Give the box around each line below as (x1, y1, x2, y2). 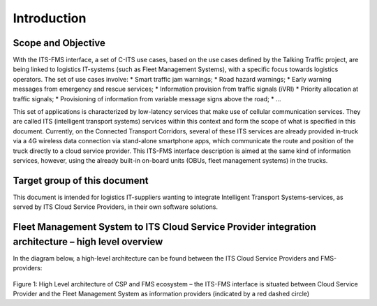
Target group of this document (13, 175, 149, 187)
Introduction (13, 10, 87, 26)
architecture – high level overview (13, 235, 163, 247)
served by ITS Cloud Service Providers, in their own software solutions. (13, 203, 218, 211)
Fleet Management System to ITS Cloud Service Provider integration (13, 221, 317, 233)
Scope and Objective (13, 37, 106, 49)
